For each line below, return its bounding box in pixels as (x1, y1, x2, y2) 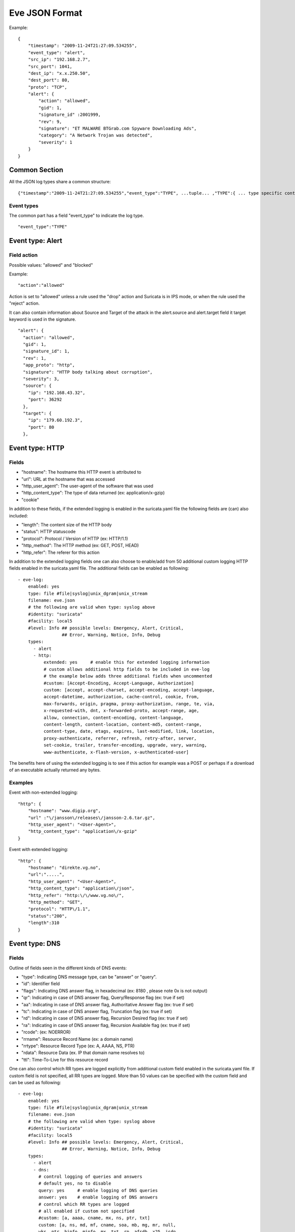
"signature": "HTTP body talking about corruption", (23, 369, 153, 375)
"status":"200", (28, 913, 67, 919)
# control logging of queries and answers (38, 1173, 143, 1179)
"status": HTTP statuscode (21, 529, 76, 535)
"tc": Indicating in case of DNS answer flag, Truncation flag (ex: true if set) (21, 1008, 172, 1014)
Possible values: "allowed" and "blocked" (9, 262, 93, 268)
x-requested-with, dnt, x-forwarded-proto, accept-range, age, (43, 708, 200, 714)
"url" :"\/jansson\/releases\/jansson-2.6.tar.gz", (28, 815, 155, 821)
